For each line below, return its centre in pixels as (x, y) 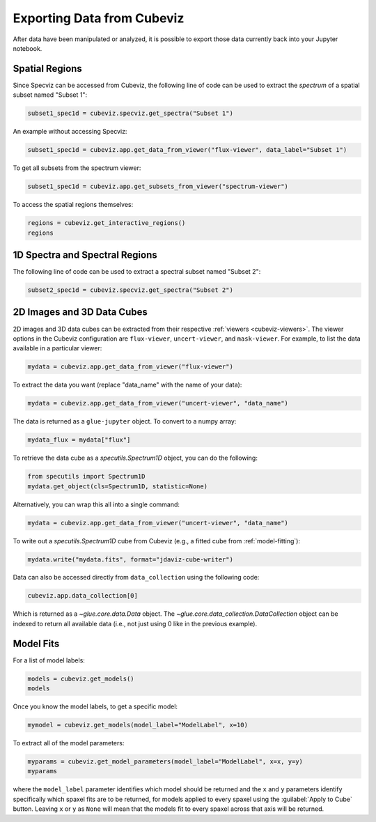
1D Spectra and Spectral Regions (85, 255)
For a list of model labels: (49, 660)
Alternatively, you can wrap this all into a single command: (96, 504)
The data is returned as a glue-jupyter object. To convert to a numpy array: (125, 421)
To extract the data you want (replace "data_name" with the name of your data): (127, 385)
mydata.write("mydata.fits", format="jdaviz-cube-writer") (130, 559)
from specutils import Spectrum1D (86, 476)
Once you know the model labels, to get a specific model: (95, 706)
